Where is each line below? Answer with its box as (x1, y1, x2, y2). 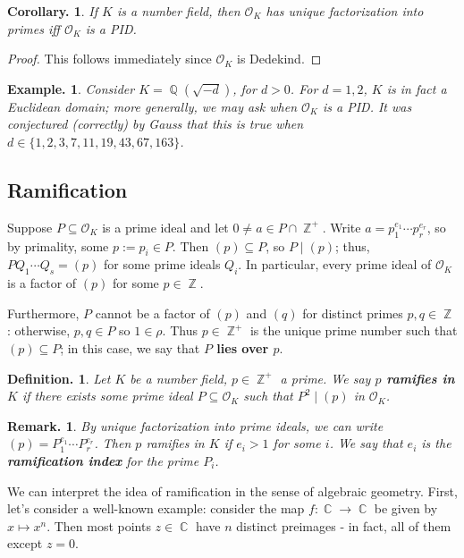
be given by (374, 499, 438, 518)
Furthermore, (7, 303, 80, 322)
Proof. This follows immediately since (7, 49, 212, 68)
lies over (216, 338, 269, 357)
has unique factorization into (266, 2, 424, 20)
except (7, 534, 43, 553)
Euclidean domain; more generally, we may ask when (7, 97, 298, 115)
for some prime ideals (103, 255, 221, 274)
